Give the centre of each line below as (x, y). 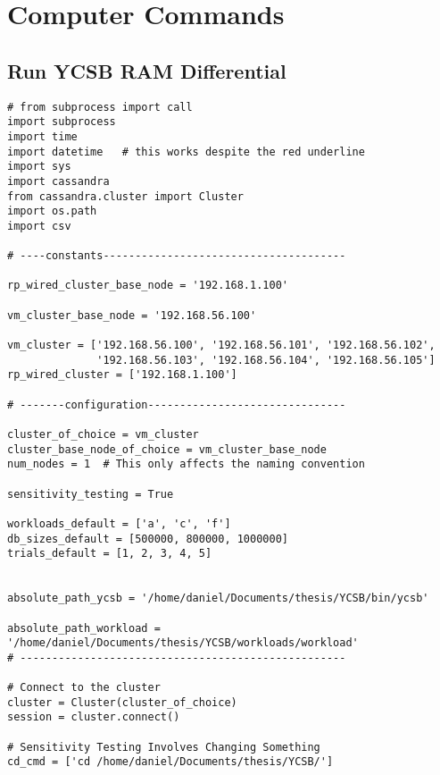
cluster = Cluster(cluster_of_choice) (122, 702)
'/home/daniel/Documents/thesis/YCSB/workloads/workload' (183, 643)
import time (42, 136)
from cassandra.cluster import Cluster (125, 196)
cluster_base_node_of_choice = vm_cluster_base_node (167, 449)
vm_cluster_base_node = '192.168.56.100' (132, 315)
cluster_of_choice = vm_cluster (103, 435)
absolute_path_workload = (84, 628)
